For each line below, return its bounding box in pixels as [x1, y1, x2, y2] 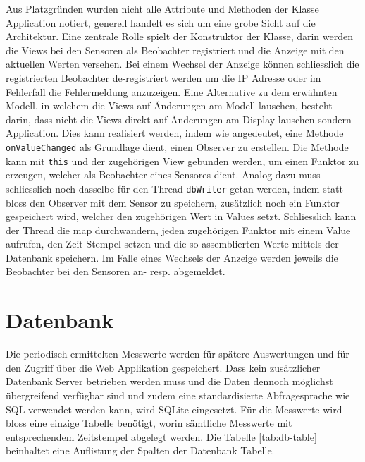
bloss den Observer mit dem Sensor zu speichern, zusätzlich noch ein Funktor [6, 195, 340, 209]
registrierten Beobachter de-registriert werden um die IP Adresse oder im [6, 70, 321, 85]
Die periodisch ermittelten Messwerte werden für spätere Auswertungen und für [6, 346, 349, 361]
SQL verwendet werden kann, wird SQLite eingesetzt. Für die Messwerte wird [6, 401, 342, 416]
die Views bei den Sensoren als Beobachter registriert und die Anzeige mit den [6, 42, 345, 57]
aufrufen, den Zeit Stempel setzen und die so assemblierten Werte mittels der [6, 236, 339, 251]
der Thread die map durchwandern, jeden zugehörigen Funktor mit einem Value [6, 222, 351, 237]
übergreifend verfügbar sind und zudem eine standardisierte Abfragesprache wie [6, 387, 350, 402]
